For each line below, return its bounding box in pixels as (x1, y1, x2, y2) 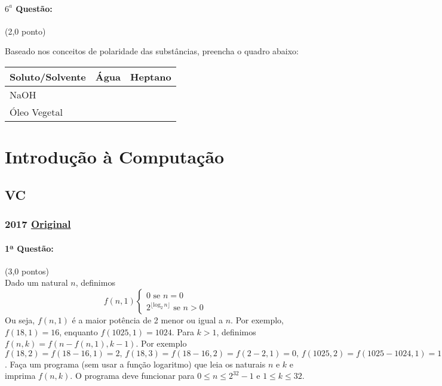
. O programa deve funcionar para (70, 369, 195, 382)
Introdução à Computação (5, 144, 225, 169)
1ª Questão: (5, 242, 54, 254)
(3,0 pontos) (5, 264, 49, 277)
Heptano (130, 69, 171, 84)
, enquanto (59, 325, 98, 338)
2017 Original (5, 217, 71, 231)
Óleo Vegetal (10, 104, 63, 119)
